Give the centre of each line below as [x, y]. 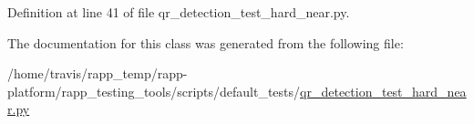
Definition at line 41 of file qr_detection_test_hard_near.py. [179, 12]
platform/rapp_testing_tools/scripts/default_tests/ [154, 91]
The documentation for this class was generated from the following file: [206, 42]
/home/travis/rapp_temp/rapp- [98, 73]
